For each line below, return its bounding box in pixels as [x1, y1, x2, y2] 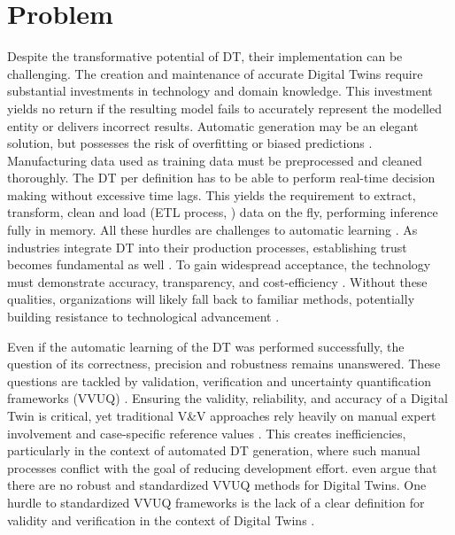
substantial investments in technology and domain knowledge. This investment [7, 81, 433, 100]
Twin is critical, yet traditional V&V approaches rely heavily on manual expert [7, 407, 436, 424]
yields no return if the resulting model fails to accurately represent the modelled [7, 98, 442, 117]
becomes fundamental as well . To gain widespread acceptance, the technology [7, 255, 431, 274]
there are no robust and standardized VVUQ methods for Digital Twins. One [7, 476, 427, 494]
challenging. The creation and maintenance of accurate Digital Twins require [7, 64, 423, 82]
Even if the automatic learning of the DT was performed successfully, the [7, 337, 405, 355]
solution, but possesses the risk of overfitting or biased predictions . [7, 134, 373, 152]
